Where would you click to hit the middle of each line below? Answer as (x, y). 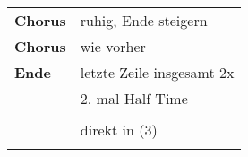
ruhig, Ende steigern (144, 20)
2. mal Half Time (134, 98)
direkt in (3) (119, 130)
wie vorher (113, 46)
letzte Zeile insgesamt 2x (157, 72)
